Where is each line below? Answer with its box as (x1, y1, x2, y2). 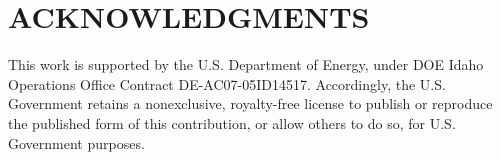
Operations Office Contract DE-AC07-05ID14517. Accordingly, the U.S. (8, 73, 446, 94)
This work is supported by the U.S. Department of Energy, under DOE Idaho (8, 54, 484, 75)
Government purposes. (8, 132, 145, 153)
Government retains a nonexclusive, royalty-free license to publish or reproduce (8, 93, 493, 114)
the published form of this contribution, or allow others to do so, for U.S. (8, 112, 456, 133)
